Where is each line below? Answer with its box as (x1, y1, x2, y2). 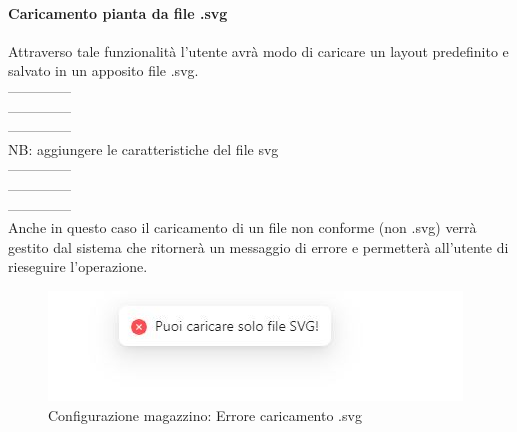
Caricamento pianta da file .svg (8, 2, 228, 23)
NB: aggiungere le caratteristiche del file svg (8, 138, 279, 159)
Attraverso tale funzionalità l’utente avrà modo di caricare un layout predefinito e (8, 40, 509, 61)
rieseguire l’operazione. (8, 256, 148, 277)
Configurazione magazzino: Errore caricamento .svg (48, 404, 362, 425)
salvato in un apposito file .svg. (8, 60, 199, 81)
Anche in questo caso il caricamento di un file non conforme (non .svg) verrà (8, 217, 477, 238)
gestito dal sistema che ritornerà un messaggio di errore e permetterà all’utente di (8, 236, 509, 257)
